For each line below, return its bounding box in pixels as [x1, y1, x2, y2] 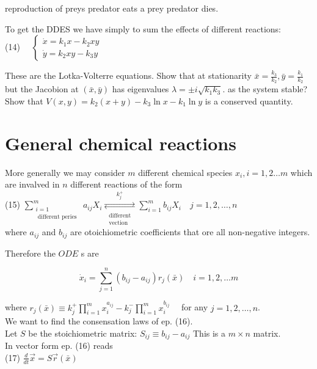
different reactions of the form [70, 178, 183, 191]
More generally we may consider [5, 166, 125, 178]
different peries [37, 213, 77, 220]
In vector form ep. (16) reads [5, 339, 113, 352]
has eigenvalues [112, 82, 169, 95]
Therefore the [5, 246, 56, 259]
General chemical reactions [5, 130, 236, 155]
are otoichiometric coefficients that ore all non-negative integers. [70, 225, 310, 238]
